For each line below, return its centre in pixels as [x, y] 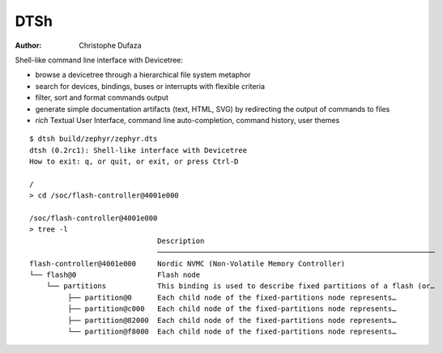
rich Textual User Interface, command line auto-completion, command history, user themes [187, 120]
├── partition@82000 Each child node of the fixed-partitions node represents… [232, 320]
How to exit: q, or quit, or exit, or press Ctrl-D [134, 162]
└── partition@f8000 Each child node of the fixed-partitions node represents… [232, 331]
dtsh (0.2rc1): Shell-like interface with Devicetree [138, 150]
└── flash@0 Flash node [115, 274]
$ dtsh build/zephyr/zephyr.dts [94, 139]
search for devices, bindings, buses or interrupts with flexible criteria [150, 86]
